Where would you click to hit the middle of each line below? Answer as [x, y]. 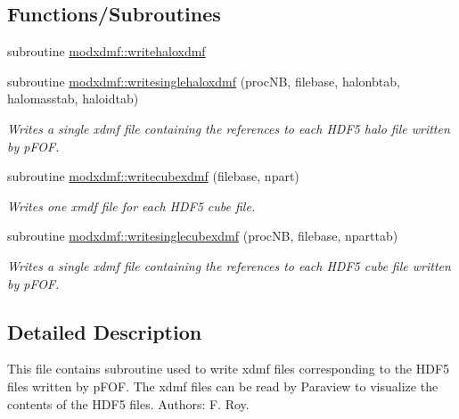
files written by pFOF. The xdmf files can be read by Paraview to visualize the [223, 386]
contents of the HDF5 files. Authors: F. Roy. [128, 403]
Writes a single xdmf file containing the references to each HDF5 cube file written [229, 265]
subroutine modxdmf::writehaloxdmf [107, 51]
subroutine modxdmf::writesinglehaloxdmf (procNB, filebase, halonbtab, [204, 81]
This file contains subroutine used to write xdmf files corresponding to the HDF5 [229, 369]
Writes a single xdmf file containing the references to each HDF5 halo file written [229, 128]
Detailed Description [105, 331]
